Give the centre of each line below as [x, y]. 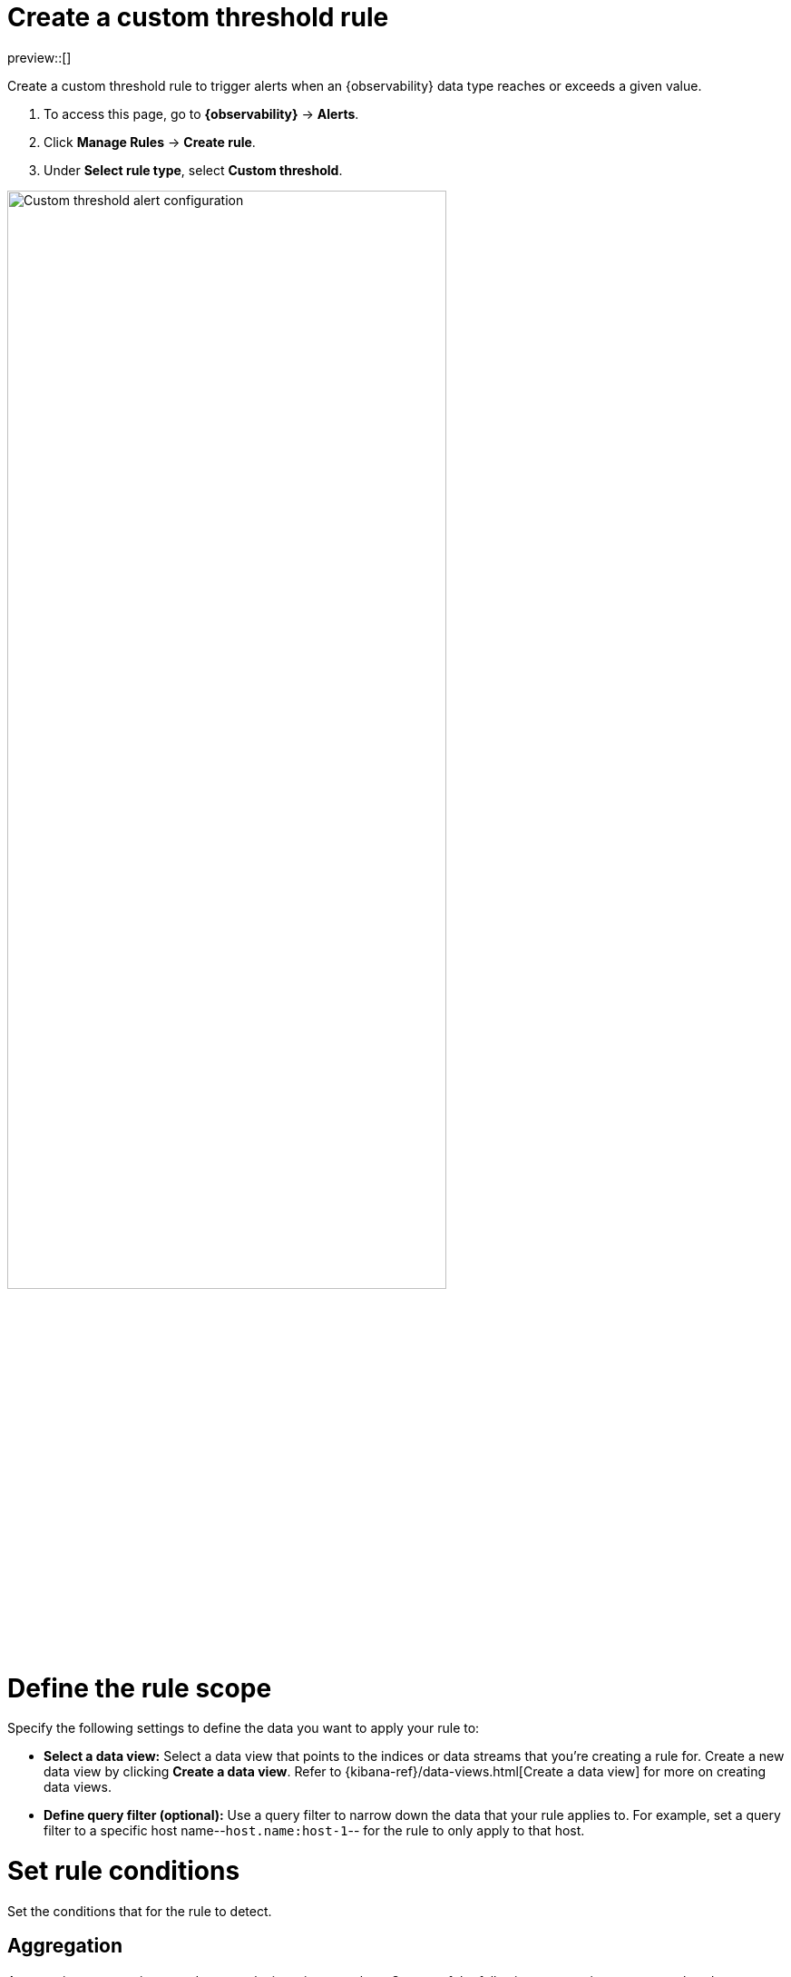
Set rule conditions [124, 1871]
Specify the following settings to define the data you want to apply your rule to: [244, 1728]
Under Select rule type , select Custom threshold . [193, 170]
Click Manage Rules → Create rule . [150, 142]
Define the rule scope [140, 1688]
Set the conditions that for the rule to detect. [140, 1911]
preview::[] [39, 57]
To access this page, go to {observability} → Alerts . [201, 113]
